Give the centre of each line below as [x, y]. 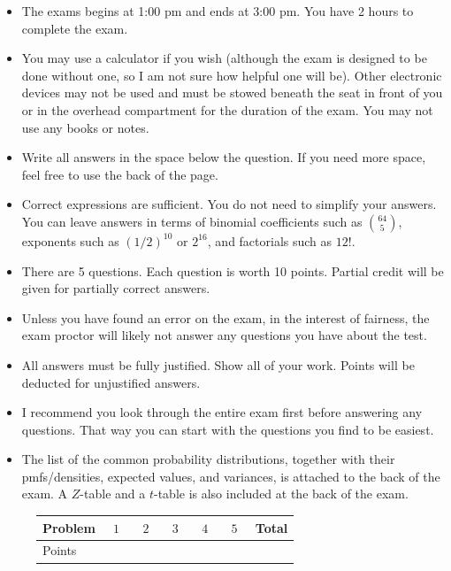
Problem [69, 527]
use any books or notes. [85, 127]
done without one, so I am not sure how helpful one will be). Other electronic [232, 75]
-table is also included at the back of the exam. [281, 494]
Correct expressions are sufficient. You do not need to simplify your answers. [229, 204]
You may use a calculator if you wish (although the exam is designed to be [224, 58]
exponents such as [70, 240]
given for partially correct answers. [116, 288]
